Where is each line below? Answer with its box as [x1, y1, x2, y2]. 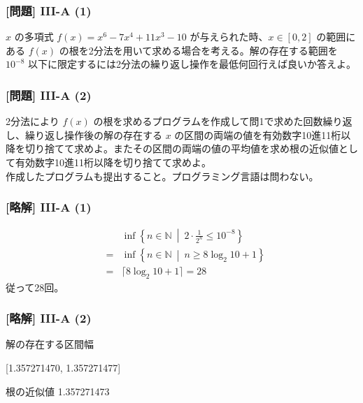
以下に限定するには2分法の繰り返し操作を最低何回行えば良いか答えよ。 [27, 57, 356, 71]
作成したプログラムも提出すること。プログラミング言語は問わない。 [6, 168, 319, 183]
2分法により [6, 114, 59, 129]
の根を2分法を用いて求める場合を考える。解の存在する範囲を [59, 43, 338, 57]
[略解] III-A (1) [6, 198, 92, 216]
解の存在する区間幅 [6, 337, 94, 351]
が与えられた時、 [190, 29, 269, 44]
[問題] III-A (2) [6, 86, 92, 103]
